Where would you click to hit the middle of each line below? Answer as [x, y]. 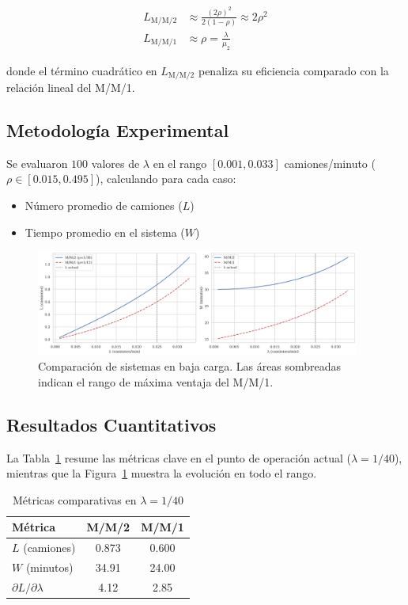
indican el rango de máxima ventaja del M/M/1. [156, 381]
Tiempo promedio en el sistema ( [105, 232]
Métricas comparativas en [74, 499]
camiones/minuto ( [330, 163]
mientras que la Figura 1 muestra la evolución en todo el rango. [162, 473]
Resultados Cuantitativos [111, 424]
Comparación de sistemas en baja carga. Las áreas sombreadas [190, 366]
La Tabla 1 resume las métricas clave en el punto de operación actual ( [179, 457]
